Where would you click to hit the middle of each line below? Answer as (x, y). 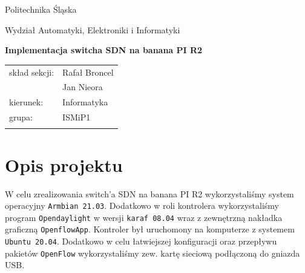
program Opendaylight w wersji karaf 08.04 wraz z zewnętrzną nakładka (144, 217)
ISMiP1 (77, 117)
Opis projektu (64, 164)
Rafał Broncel (88, 72)
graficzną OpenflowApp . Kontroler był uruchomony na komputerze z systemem (150, 229)
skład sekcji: (32, 72)
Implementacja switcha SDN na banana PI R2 (104, 50)
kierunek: (26, 102)
